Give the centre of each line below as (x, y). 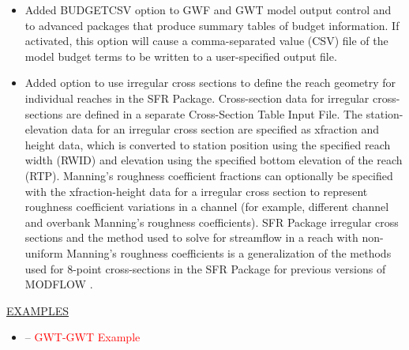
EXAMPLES (38, 310)
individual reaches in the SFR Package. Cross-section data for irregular (197, 98)
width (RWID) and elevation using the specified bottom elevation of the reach (214, 160)
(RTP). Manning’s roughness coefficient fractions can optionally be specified (209, 175)
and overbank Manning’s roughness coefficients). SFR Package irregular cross (212, 222)
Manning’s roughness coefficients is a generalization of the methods (229, 252)
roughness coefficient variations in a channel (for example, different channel (207, 207)
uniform (44, 252)
